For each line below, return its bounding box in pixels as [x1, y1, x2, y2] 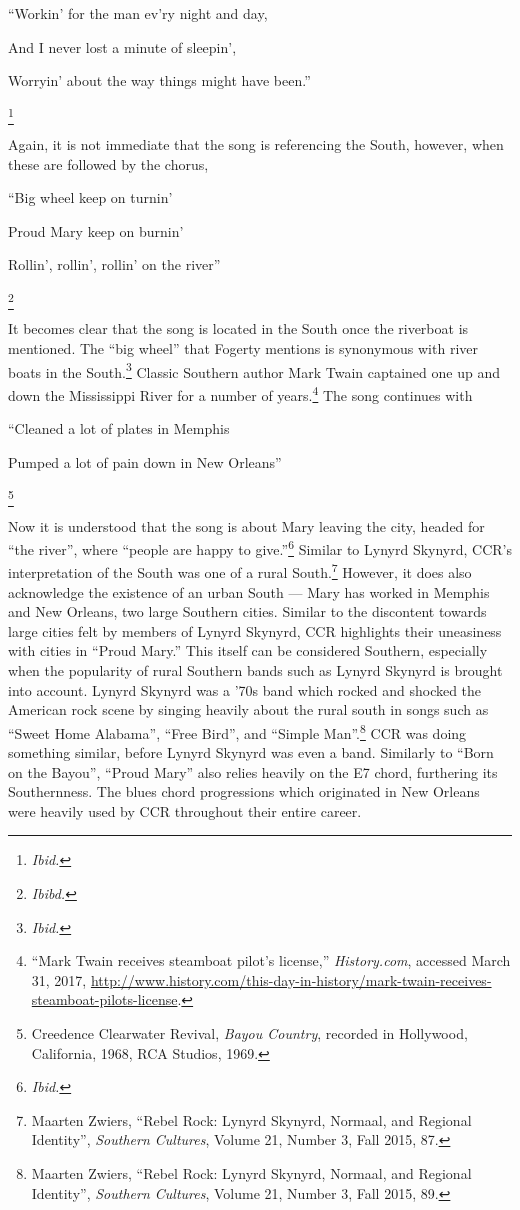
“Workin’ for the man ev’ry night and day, [8, 3, 268, 23]
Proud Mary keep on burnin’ [8, 220, 184, 241]
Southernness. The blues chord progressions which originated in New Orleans [8, 781, 480, 802]
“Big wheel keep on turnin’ [8, 187, 173, 208]
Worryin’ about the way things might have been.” [8, 70, 311, 91]
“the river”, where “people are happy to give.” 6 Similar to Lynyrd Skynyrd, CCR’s [8, 536, 512, 559]
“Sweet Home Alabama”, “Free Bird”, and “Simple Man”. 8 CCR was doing [8, 719, 467, 743]
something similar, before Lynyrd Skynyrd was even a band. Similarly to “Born [8, 742, 494, 763]
